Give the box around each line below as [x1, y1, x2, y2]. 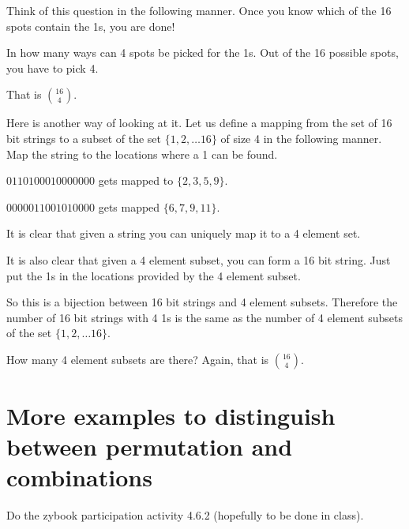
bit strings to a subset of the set [6, 129, 162, 146]
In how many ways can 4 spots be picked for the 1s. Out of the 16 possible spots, [6, 44, 399, 61]
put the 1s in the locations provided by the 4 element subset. [6, 267, 301, 283]
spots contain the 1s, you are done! [6, 17, 175, 34]
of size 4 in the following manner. [220, 129, 382, 146]
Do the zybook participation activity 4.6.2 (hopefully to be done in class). [6, 507, 364, 523]
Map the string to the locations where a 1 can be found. [6, 145, 278, 162]
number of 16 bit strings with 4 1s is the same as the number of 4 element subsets [6, 309, 403, 325]
